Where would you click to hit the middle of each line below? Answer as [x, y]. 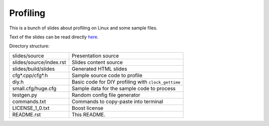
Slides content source [97, 62]
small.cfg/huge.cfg [34, 88]
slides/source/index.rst [39, 62]
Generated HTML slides [99, 69]
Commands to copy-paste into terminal [117, 101]
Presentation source [95, 56]
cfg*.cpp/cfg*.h [30, 75]
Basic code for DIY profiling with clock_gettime [126, 82]
